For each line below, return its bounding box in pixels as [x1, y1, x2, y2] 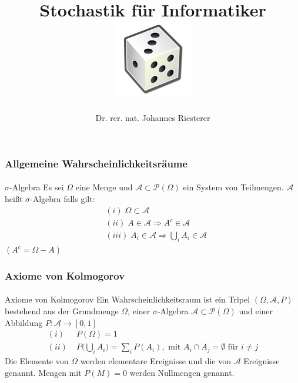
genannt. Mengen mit [5, 366, 82, 378]
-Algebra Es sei [9, 181, 64, 193]
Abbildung [5, 316, 43, 328]
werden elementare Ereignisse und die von [80, 355, 231, 367]
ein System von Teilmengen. [183, 181, 284, 193]
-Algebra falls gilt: [30, 193, 95, 205]
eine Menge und [75, 181, 133, 193]
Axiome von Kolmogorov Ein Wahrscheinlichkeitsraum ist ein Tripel [5, 293, 250, 305]
